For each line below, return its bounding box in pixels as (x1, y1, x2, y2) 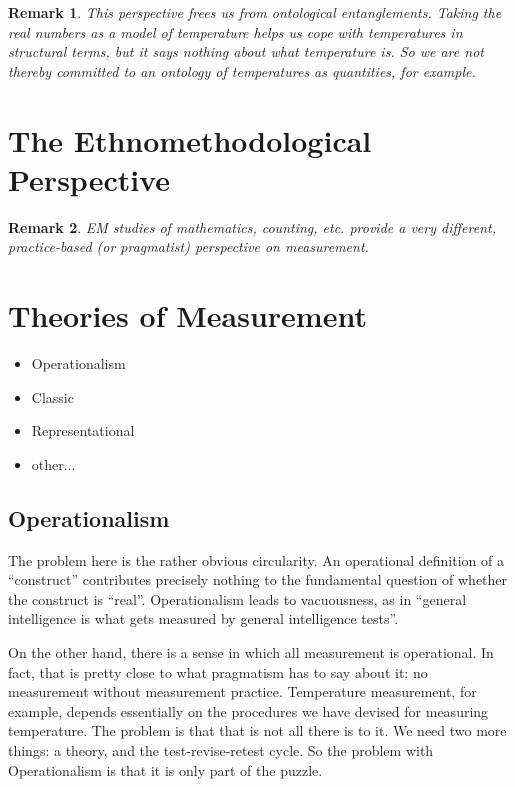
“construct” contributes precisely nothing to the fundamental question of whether (8, 569, 508, 590)
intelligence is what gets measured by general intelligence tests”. (8, 608, 399, 629)
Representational (31, 420, 135, 441)
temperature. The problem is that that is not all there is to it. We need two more (8, 720, 507, 741)
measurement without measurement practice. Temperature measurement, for (8, 681, 477, 702)
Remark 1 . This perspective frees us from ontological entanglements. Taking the (8, 2, 502, 22)
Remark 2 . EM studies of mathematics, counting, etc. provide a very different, (8, 216, 496, 237)
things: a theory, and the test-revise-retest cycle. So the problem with (8, 739, 434, 760)
